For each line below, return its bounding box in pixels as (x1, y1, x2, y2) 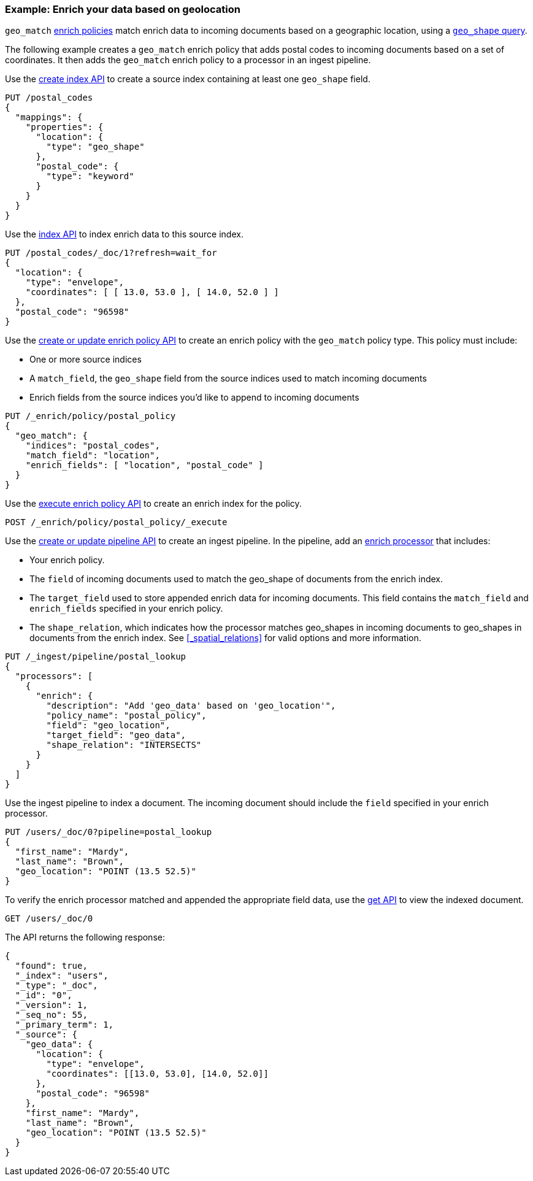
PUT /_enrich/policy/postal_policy (5, 411, 176, 421)
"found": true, (15, 961, 88, 971)
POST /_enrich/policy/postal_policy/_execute (5, 517, 228, 528)
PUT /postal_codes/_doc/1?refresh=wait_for (5, 248, 217, 258)
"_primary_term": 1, (15, 1020, 114, 1030)
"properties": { (25, 122, 104, 133)
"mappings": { (15, 112, 83, 123)
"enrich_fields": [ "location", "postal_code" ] (25, 460, 264, 471)
